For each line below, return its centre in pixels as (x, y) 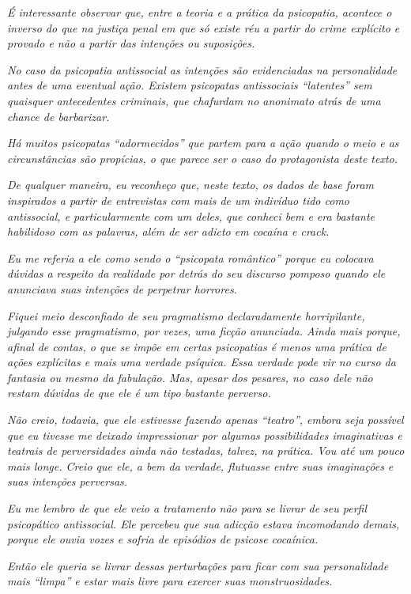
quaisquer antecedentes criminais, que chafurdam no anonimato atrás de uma (194, 100)
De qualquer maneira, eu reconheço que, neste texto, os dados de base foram (191, 185)
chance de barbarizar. (58, 116)
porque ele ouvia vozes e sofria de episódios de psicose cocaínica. (163, 539)
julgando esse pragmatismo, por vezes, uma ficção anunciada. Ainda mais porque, (204, 331)
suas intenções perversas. (68, 481)
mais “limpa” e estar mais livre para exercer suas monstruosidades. (170, 581)
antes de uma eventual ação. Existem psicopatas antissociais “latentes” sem (190, 85)
